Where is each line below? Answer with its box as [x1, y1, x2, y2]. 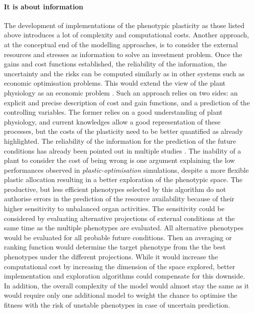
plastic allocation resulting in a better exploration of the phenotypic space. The [4, 174, 243, 185]
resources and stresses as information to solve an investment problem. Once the [4, 49, 242, 59]
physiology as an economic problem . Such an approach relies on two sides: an [4, 87, 238, 97]
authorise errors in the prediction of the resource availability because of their [4, 193, 235, 204]
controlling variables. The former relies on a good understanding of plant [4, 107, 223, 117]
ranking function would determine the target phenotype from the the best [4, 242, 226, 252]
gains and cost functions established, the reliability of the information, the [4, 59, 227, 69]
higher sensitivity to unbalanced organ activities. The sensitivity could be [4, 203, 225, 214]
